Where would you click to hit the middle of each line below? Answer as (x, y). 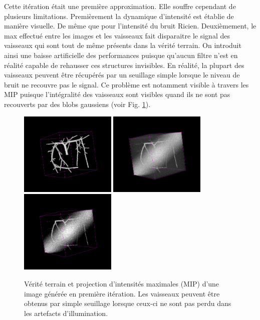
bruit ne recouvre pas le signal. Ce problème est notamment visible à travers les (126, 84)
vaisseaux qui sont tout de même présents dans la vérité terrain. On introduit (123, 45)
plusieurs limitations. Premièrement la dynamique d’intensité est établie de (119, 16)
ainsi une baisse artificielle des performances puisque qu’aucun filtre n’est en (121, 55)
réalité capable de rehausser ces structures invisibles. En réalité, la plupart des (124, 65)
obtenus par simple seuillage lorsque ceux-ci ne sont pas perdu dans (128, 303)
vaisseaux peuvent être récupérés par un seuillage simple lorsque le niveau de (122, 75)
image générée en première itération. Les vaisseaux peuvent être (122, 293)
